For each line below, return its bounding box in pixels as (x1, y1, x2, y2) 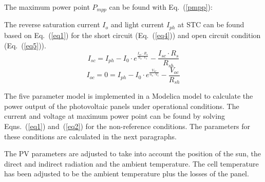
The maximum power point (4, 2, 90, 12)
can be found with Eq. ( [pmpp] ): (109, 2, 213, 12)
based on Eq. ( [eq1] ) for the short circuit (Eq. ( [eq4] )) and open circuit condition (4, 29, 261, 40)
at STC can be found (178, 19, 244, 30)
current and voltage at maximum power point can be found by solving (4, 111, 225, 121)
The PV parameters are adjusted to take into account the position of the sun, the (4, 148, 261, 159)
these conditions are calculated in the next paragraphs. (4, 131, 177, 141)
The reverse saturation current (4, 19, 100, 30)
